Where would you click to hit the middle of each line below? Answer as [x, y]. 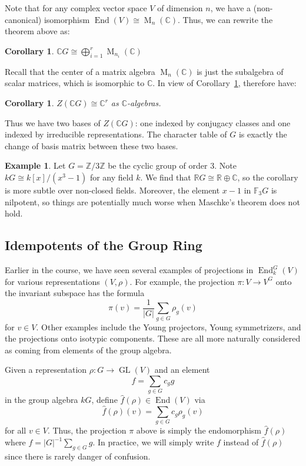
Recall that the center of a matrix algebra [80, 71]
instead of [241, 442]
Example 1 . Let [35, 165]
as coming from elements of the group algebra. [88, 349]
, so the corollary [268, 177]
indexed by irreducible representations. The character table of [116, 134]
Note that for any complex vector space [76, 8]
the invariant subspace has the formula [75, 293]
